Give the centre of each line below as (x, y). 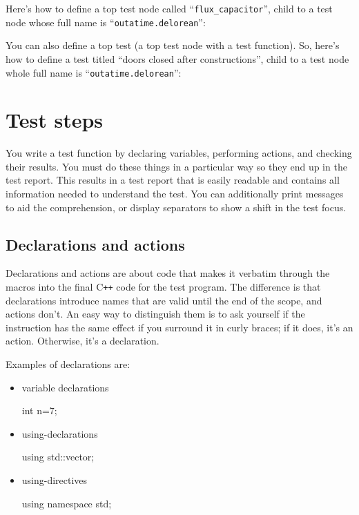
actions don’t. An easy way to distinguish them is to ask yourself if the (155, 314)
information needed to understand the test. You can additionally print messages (175, 194)
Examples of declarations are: (68, 364)
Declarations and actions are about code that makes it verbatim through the (168, 273)
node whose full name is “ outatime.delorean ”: (106, 22)
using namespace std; (67, 503)
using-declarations (60, 433)
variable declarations (65, 387)
